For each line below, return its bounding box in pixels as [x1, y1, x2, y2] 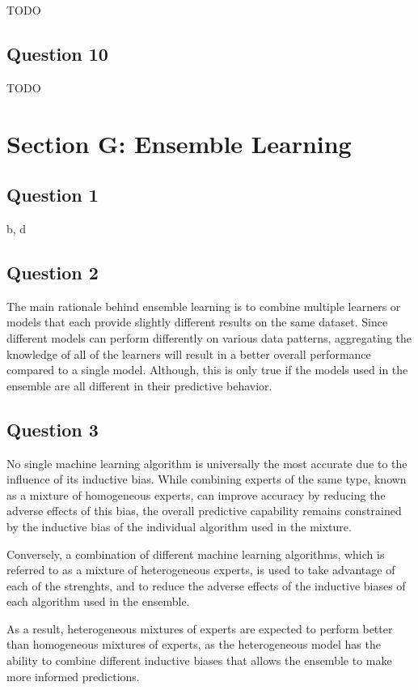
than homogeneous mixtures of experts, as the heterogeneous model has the [6, 636, 381, 653]
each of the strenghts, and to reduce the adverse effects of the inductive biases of [6, 577, 406, 594]
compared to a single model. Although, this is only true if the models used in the [6, 361, 408, 378]
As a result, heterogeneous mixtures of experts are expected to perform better [6, 620, 393, 637]
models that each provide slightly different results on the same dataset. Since [6, 313, 388, 330]
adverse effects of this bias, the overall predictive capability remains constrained [6, 502, 402, 519]
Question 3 [6, 416, 99, 441]
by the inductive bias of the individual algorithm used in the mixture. [6, 517, 352, 535]
